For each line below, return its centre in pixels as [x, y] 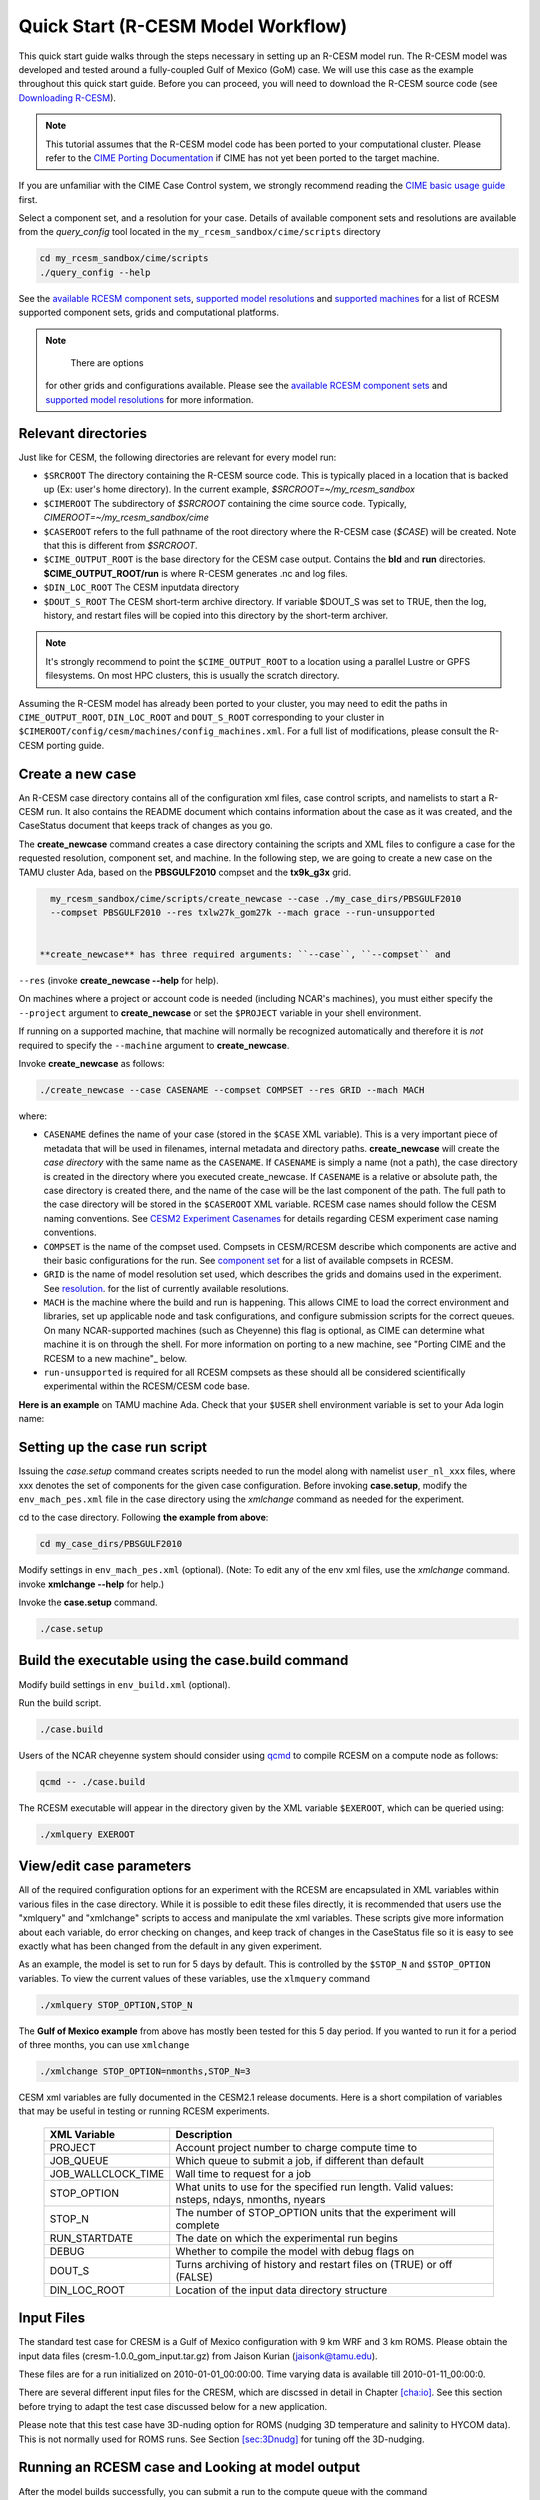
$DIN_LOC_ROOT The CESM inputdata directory [141, 587]
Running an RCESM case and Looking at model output [189, 2467]
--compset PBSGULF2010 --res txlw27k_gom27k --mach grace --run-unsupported [242, 912]
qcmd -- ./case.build [92, 1781]
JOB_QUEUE [79, 2160]
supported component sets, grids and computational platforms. [149, 312]
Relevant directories [82, 433]
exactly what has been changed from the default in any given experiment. [170, 1946]
